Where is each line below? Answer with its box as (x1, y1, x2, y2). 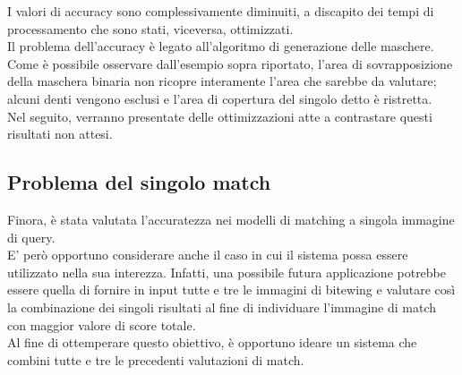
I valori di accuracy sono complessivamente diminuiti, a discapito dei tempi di (7, 2, 434, 20)
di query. (7, 227, 56, 246)
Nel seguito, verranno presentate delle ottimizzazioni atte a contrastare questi (7, 107, 432, 125)
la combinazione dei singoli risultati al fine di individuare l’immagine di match (7, 297, 436, 316)
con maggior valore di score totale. (7, 315, 196, 334)
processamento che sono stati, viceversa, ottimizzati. (7, 19, 294, 38)
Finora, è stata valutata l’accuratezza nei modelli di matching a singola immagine (7, 209, 455, 228)
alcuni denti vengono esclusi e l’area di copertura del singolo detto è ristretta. (7, 89, 432, 107)
